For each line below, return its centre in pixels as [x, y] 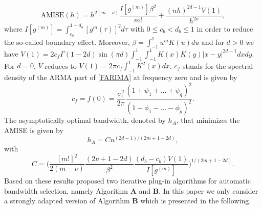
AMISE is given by [34, 130]
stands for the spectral [218, 66]
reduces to [61, 66]
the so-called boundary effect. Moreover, [67, 42]
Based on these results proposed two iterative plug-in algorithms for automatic [127, 181]
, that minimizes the [208, 120]
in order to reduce [225, 28]
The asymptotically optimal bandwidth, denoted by [85, 120]
